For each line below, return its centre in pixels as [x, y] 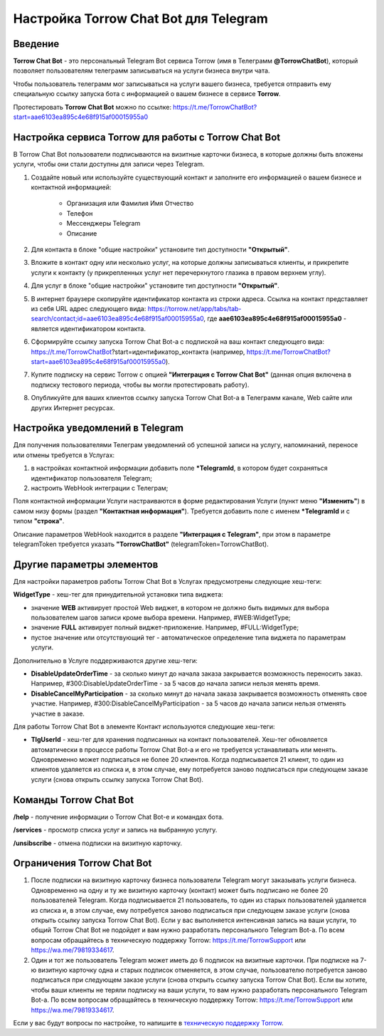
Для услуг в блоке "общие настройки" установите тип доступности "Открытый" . [155, 286]
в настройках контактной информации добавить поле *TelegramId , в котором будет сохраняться [180, 468]
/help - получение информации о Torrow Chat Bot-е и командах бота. [118, 817]
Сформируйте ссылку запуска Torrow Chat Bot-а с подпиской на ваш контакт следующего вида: [178, 342]
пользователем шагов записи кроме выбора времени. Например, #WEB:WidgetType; [161, 618]
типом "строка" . [39, 521]
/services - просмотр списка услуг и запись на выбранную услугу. [115, 830]
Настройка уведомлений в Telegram [98, 428]
